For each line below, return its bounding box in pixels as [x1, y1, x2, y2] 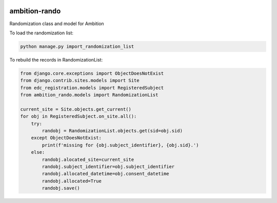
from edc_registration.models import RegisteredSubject [20, 85, 164, 91]
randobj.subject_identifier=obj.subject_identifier [42, 164, 175, 169]
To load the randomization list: [9, 30, 74, 36]
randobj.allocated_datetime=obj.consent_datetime [42, 171, 169, 177]
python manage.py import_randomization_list [20, 44, 134, 49]
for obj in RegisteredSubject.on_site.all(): [20, 113, 137, 119]
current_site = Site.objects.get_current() [20, 106, 132, 112]
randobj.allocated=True [42, 178, 102, 184]
